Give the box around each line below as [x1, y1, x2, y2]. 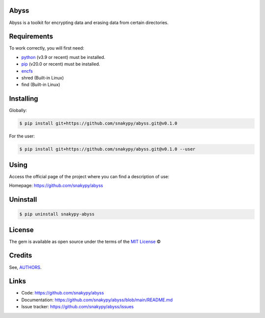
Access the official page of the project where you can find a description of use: [9, 173, 169, 179]
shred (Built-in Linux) [21, 75, 64, 80]
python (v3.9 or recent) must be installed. [21, 54, 106, 60]
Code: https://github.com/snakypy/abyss [21, 290, 104, 296]
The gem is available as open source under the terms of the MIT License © [9, 238, 161, 244]
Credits [9, 251, 32, 260]
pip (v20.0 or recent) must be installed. [21, 61, 101, 67]
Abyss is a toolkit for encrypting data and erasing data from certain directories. [9, 20, 169, 26]
